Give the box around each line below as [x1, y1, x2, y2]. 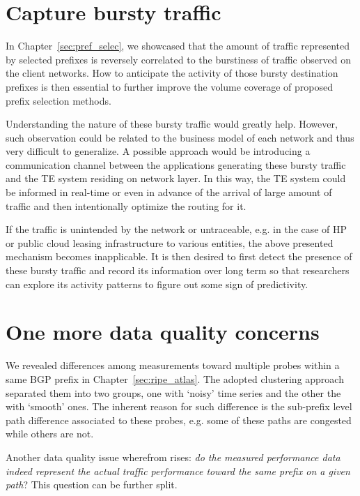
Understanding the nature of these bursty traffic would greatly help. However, [6, 117, 338, 131]
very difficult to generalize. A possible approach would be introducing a [6, 144, 311, 158]
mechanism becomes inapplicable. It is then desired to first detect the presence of [6, 249, 352, 264]
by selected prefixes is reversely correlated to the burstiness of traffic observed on [6, 52, 351, 66]
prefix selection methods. [6, 93, 111, 107]
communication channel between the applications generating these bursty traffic [6, 157, 346, 172]
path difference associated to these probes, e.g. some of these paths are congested [6, 412, 352, 427]
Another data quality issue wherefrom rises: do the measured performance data [6, 449, 341, 464]
